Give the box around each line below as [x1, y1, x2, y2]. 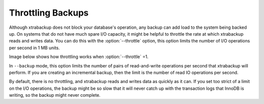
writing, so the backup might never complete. [9, 92, 101, 98]
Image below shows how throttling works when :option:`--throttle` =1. [9, 54, 149, 60]
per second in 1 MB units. [9, 44, 60, 51]
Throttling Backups [9, 7, 89, 18]
